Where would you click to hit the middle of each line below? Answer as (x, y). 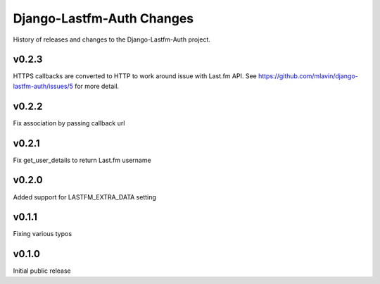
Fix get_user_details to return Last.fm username (82, 160)
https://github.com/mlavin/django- (308, 76)
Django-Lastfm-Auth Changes (103, 18)
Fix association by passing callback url (69, 123)
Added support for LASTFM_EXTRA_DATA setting (84, 197)
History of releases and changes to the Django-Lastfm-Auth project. (112, 39)
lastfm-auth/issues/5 (43, 86)
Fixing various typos (43, 234)
